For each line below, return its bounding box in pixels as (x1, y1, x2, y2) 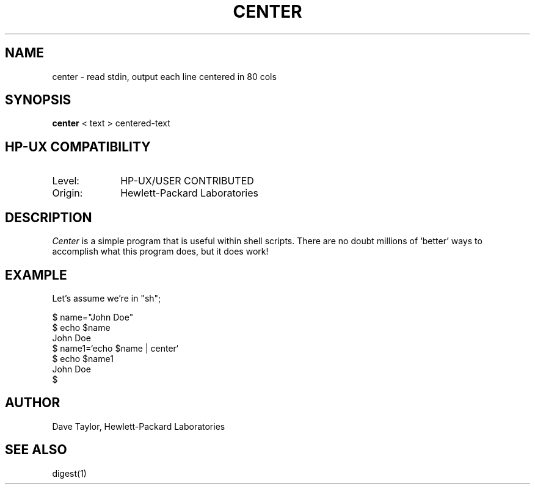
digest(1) (52, 468, 87, 479)
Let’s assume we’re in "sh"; (52, 292, 161, 303)
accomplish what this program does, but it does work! (52, 246, 269, 257)
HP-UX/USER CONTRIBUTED (120, 175, 254, 187)
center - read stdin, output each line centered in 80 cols (52, 71, 277, 82)
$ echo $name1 (52, 353, 114, 364)
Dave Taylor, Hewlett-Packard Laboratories (52, 421, 225, 432)
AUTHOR (5, 395, 60, 411)
